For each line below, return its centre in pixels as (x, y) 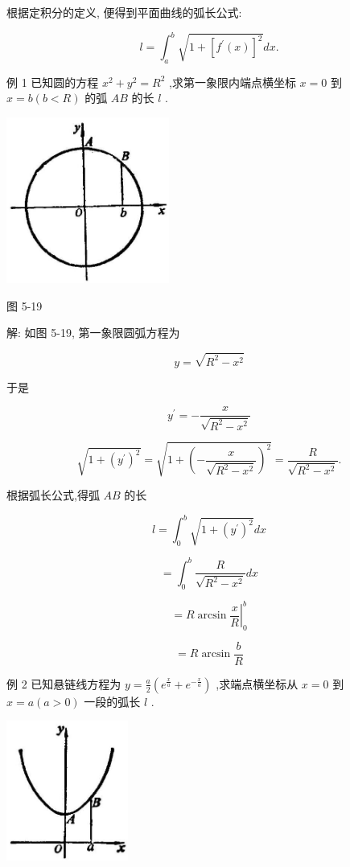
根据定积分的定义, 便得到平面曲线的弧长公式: (124, 12)
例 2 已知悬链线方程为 (64, 683)
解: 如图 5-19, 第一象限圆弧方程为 (93, 333)
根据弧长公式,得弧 (53, 495)
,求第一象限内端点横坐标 (233, 82)
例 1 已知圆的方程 (53, 82)
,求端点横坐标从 (257, 683)
